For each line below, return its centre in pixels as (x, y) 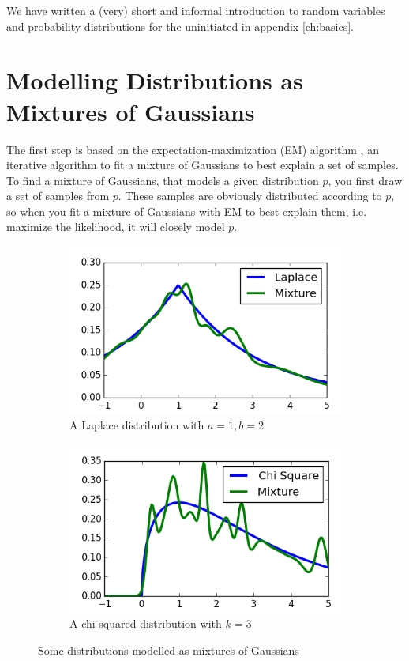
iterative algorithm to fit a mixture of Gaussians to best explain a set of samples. (203, 165)
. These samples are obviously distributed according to (250, 196)
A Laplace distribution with (137, 425)
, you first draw (365, 180)
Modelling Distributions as (155, 80)
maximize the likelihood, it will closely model (116, 227)
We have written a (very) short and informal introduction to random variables (196, 10)
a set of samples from (58, 196)
